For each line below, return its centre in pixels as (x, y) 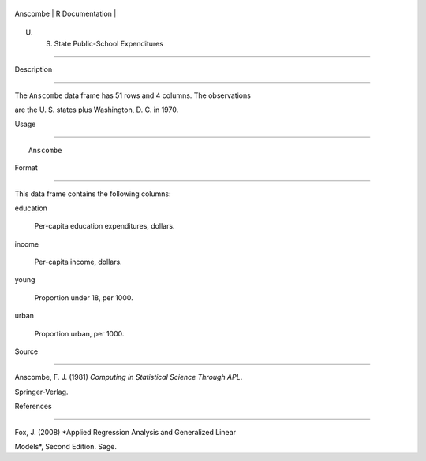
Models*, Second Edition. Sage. (66, 446)
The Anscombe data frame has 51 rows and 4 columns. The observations (133, 95)
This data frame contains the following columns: (93, 194)
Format (26, 168)
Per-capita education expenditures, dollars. (105, 226)
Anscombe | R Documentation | (65, 13)
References (33, 407)
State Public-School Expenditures (108, 43)
